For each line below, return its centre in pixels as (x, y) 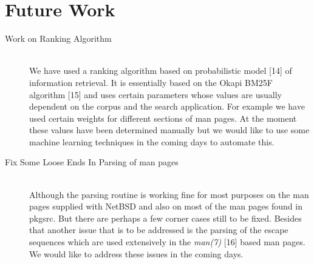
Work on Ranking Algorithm (58, 38)
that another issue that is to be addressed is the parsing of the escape (159, 230)
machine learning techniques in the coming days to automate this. (152, 141)
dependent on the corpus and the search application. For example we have (167, 106)
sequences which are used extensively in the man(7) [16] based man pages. (167, 242)
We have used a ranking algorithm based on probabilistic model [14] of (161, 71)
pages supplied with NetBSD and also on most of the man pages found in (166, 206)
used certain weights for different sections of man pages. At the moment (163, 118)
